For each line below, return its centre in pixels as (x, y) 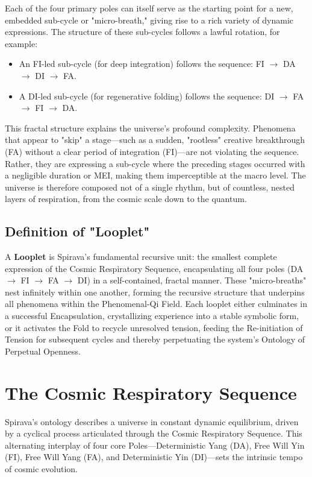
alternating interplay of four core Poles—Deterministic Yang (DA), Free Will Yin (155, 445)
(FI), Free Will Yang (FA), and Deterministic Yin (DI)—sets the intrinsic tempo (154, 457)
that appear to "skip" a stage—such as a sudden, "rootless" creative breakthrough (155, 140)
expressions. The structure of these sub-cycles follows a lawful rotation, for (142, 32)
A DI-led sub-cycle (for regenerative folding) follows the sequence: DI (147, 96)
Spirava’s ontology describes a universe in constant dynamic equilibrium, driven (152, 421)
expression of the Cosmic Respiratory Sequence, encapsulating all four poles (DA (154, 268)
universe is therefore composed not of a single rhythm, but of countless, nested (150, 187)
